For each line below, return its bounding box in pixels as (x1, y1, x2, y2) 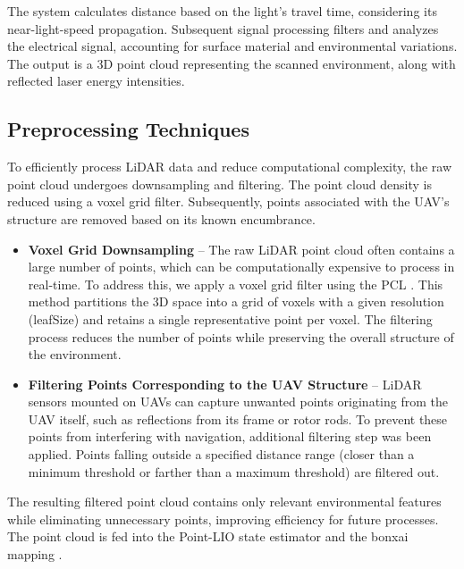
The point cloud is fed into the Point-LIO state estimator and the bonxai (7, 527, 409, 546)
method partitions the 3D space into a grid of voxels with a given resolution (28, 292, 444, 311)
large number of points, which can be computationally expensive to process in (28, 257, 455, 276)
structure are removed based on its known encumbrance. (7, 209, 316, 228)
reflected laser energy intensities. (7, 71, 185, 90)
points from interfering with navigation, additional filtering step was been (28, 427, 432, 446)
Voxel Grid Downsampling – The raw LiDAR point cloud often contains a (28, 239, 455, 258)
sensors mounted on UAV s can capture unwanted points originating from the (28, 392, 448, 411)
